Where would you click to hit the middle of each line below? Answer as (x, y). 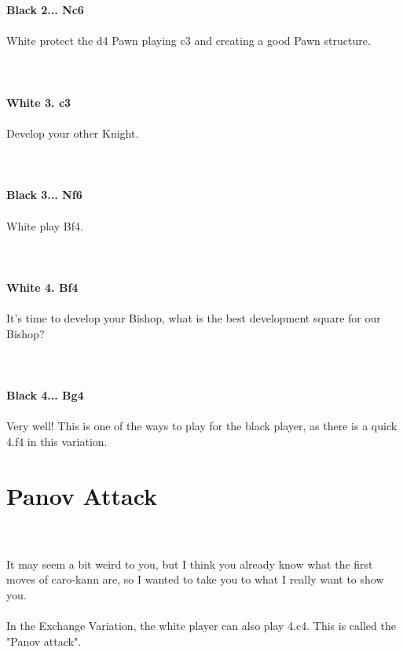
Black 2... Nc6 (45, 10)
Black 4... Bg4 (45, 395)
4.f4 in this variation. (57, 441)
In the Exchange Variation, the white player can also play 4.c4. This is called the (201, 626)
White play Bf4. (45, 225)
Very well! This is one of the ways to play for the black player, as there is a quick (202, 426)
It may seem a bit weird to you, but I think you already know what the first (190, 564)
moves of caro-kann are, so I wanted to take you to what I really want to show (195, 579)
